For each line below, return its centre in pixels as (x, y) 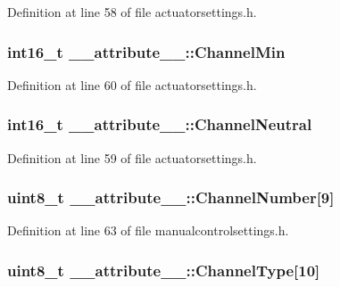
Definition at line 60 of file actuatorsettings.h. (132, 84)
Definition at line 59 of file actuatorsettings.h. (132, 157)
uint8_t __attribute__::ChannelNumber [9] (171, 197)
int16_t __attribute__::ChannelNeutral (160, 124)
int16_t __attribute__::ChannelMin (146, 51)
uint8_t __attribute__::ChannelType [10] (164, 270)
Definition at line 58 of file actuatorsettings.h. (132, 12)
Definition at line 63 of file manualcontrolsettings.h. (148, 230)
